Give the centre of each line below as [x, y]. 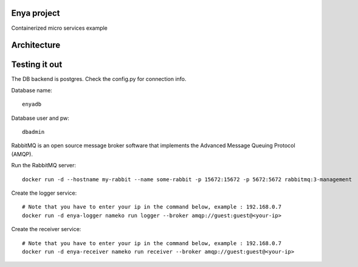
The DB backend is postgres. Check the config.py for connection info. [99, 79]
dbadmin [33, 132]
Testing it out [37, 65]
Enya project [36, 13]
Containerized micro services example [59, 28]
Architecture [36, 45]
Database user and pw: [40, 118]
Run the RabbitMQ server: [43, 165]
